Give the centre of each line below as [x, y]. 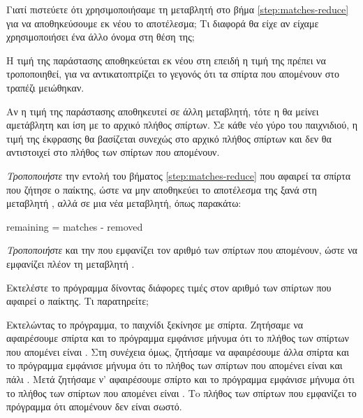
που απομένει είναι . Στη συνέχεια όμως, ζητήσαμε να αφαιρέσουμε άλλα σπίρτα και [178, 351]
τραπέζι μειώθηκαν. [45, 87]
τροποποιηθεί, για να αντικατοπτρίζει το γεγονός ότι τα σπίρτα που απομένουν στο [173, 74]
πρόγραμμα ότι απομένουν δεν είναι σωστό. [94, 406]
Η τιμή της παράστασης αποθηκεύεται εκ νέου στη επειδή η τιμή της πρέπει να [166, 60]
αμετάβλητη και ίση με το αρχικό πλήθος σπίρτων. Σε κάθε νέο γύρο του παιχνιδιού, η [182, 125]
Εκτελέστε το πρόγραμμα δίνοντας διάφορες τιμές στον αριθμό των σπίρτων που [169, 287]
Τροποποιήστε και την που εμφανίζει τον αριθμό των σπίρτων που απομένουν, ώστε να [182, 250]
